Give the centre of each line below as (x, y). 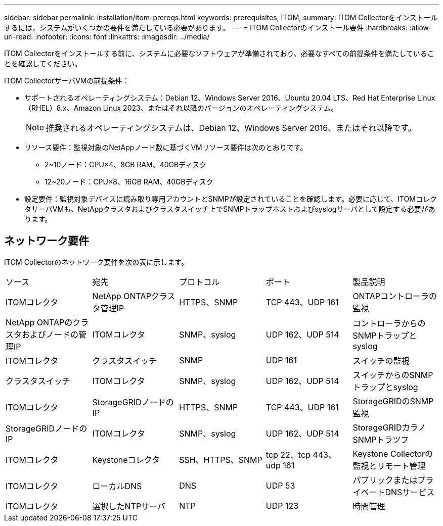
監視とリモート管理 (389, 466)
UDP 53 (280, 485)
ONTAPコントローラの (395, 296)
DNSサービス (410, 492)
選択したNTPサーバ (129, 506)
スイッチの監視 (381, 361)
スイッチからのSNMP (393, 375)
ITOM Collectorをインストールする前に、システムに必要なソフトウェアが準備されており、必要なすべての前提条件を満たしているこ (219, 53)
